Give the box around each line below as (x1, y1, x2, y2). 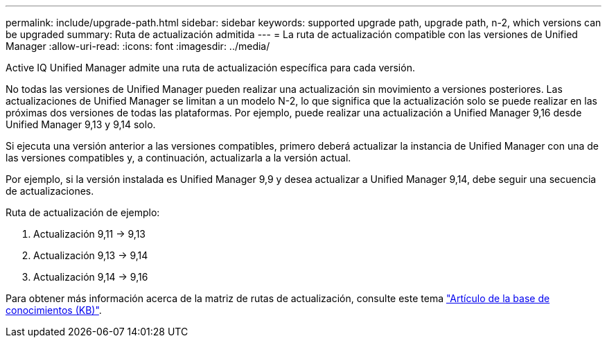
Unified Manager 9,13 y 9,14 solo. (6, 118, 156, 130)
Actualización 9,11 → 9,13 (33, 228, 146, 240)
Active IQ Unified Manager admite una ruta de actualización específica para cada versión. (6, 62, 415, 73)
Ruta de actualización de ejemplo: (6, 206, 160, 218)
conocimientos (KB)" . (6, 304, 102, 316)
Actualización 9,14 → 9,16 (33, 271, 148, 283)
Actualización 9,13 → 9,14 (33, 249, 148, 261)
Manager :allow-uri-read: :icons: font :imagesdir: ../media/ (6, 40, 270, 52)
